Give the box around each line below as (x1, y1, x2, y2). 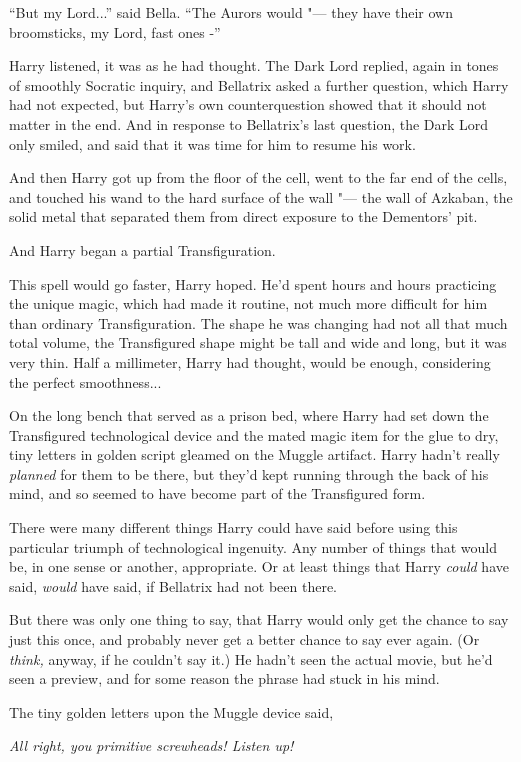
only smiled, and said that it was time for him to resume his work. (9, 133, 416, 154)
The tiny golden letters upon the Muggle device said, (9, 701, 334, 722)
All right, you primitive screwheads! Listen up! (9, 735, 294, 756)
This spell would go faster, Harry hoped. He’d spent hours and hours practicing (9, 273, 497, 294)
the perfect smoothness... (9, 371, 162, 392)
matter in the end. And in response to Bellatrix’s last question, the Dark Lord (9, 113, 489, 134)
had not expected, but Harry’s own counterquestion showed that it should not (9, 94, 487, 115)
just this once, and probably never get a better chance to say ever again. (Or (9, 629, 480, 650)
